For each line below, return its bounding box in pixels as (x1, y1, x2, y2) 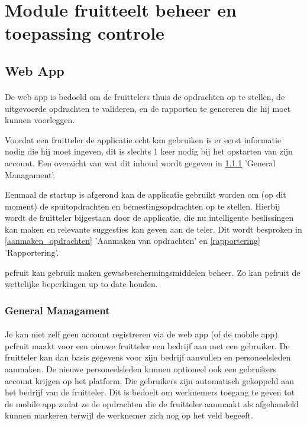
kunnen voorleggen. (5, 114, 75, 126)
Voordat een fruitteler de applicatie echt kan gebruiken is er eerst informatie (5, 133, 282, 146)
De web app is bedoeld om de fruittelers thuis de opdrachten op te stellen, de (5, 90, 285, 102)
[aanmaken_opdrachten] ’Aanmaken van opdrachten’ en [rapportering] (5, 234, 260, 247)
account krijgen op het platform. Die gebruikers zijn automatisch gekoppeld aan (5, 374, 294, 387)
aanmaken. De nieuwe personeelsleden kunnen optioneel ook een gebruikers (5, 363, 277, 375)
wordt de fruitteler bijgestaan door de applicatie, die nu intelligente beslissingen (5, 211, 294, 224)
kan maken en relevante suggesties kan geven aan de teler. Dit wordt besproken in (5, 223, 302, 235)
